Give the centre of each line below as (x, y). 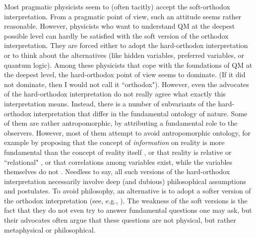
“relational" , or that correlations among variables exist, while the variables (118, 162)
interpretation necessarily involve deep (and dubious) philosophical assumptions (125, 181)
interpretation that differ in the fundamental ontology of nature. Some (140, 113)
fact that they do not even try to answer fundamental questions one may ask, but (128, 210)
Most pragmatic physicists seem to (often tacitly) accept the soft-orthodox (117, 6)
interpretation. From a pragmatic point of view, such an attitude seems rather (123, 16)
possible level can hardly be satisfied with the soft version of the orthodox (116, 35)
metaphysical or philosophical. (50, 229)
